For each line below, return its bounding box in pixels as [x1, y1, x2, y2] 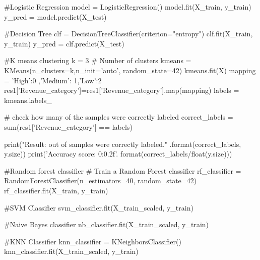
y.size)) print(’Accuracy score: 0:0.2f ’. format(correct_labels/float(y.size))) [4, 148, 232, 159]
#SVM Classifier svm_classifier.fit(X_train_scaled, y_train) [4, 202, 193, 213]
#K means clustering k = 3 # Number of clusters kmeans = [4, 55, 191, 66]
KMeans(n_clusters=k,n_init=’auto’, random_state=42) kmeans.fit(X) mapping [4, 65, 256, 75]
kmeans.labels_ [4, 94, 52, 105]
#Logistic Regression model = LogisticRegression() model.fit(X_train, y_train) [4, 2, 251, 12]
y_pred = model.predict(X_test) [4, 11, 107, 22]
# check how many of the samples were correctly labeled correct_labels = [4, 112, 233, 122]
